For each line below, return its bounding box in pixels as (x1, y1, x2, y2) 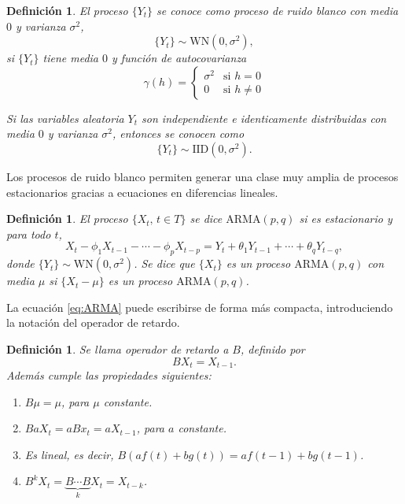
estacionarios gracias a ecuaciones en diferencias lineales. (6, 183, 278, 200)
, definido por (241, 340, 305, 357)
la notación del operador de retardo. (6, 314, 180, 331)
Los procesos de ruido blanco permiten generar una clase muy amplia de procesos (6, 168, 399, 184)
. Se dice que (134, 255, 195, 272)
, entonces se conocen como (112, 125, 245, 142)
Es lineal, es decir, (24, 446, 114, 462)
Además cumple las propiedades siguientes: (6, 366, 212, 383)
